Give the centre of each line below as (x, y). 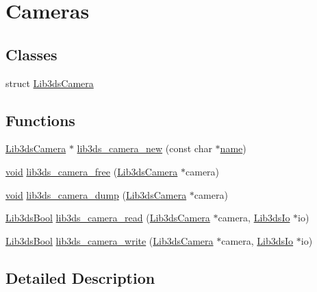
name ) (233, 148)
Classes (31, 54)
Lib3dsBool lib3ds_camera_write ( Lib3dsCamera (110, 240)
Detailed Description (80, 277)
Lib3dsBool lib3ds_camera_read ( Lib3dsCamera (108, 218)
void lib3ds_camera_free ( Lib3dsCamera (92, 171)
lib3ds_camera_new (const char (144, 148)
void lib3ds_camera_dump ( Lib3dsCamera (96, 194)
